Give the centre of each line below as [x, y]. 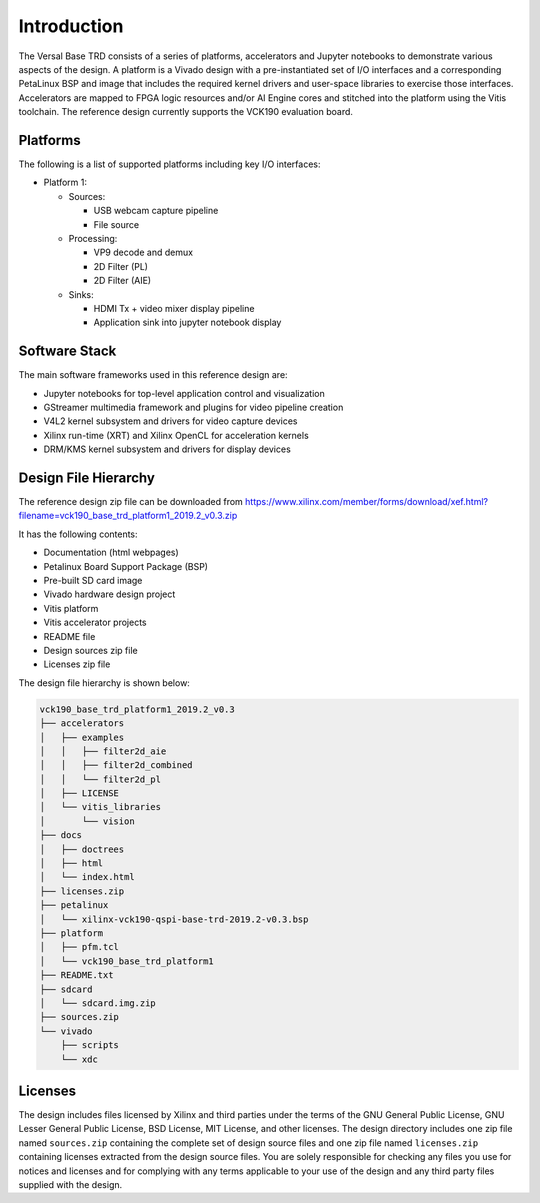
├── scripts [90, 1045]
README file [69, 636]
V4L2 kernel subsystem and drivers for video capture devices [170, 421]
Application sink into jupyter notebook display [187, 322]
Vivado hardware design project [109, 594]
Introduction [71, 26]
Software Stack [67, 351]
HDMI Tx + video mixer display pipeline [174, 308]
